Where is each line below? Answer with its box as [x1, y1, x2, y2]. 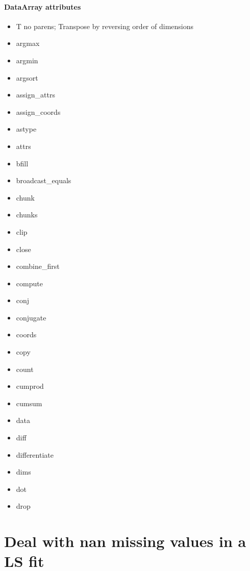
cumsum [16, 398, 42, 408]
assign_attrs [16, 89, 55, 100]
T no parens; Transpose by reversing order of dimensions [16, 20, 193, 31]
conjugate [16, 312, 46, 322]
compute [16, 278, 43, 288]
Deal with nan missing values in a [4, 531, 246, 552]
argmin [16, 55, 38, 65]
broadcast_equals [16, 175, 71, 186]
